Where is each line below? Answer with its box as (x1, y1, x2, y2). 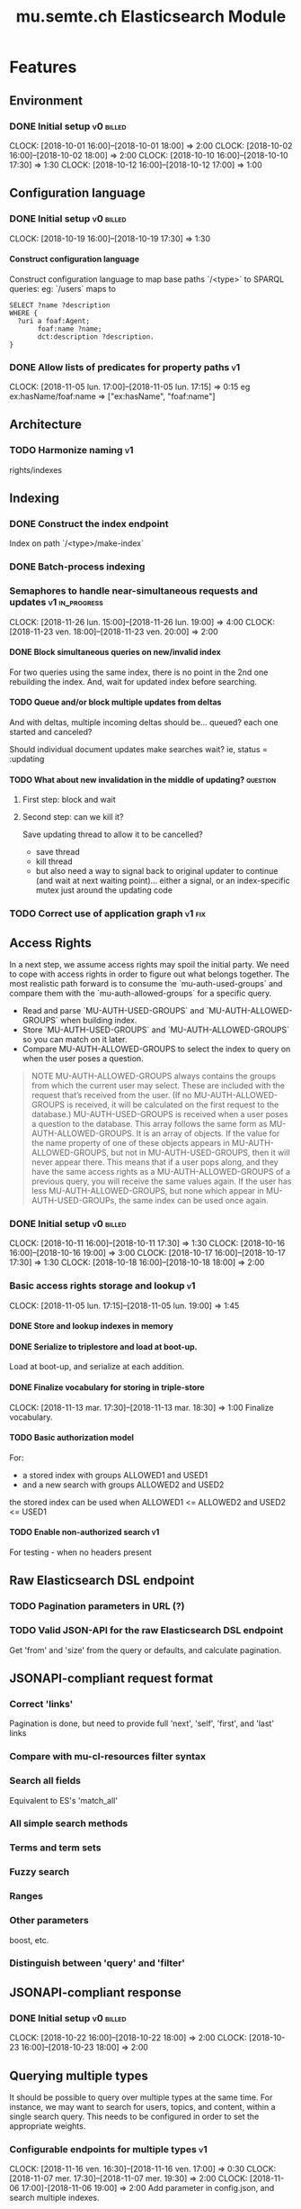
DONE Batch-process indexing (9, 560, 146, 573)
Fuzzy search (9, 1866, 70, 1878)
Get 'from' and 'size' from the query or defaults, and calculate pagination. (9, 1644, 281, 1655)
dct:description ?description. (37, 332, 155, 341)
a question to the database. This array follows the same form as (31, 1119, 268, 1129)
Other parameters (9, 1914, 90, 1927)
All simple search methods (9, 1817, 128, 1830)
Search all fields (9, 1775, 82, 1787)
